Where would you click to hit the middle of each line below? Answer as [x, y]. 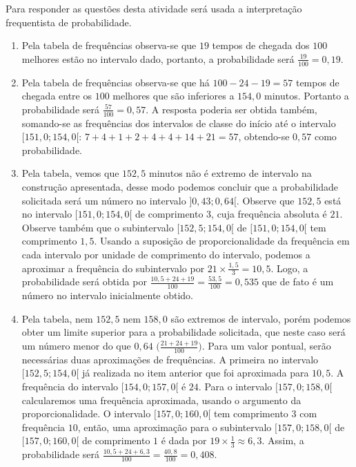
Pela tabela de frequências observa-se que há [116, 82]
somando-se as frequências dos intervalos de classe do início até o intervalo [179, 123]
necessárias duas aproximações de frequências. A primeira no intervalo [170, 359]
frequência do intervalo [70, 387]
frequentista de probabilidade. [69, 22]
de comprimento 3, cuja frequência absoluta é [231, 214]
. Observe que [265, 200]
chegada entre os [57, 96]
